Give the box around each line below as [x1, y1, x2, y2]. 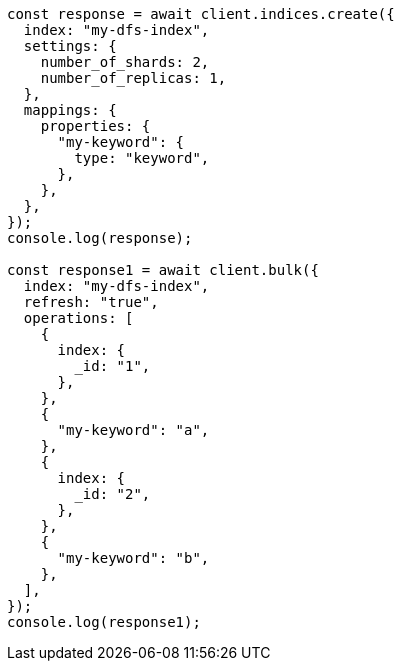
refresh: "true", [23, 294, 159, 310]
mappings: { [23, 102, 117, 118]
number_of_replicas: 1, [40, 70, 227, 86]
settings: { [23, 38, 117, 54]
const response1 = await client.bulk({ [7, 262, 319, 278]
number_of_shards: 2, [40, 54, 210, 70]
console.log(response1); [7, 614, 201, 630]
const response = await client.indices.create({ [7, 6, 395, 22]
